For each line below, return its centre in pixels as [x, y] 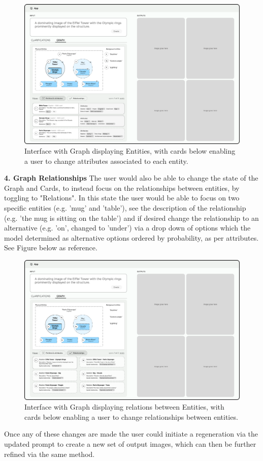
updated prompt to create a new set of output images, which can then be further [130, 443]
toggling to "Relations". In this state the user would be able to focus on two [122, 198]
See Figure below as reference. [51, 248]
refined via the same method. [50, 454]
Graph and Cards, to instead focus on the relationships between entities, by [122, 188]
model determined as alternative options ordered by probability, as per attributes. [131, 237]
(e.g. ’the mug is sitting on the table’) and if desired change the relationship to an [131, 218]
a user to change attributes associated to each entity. [106, 161]
